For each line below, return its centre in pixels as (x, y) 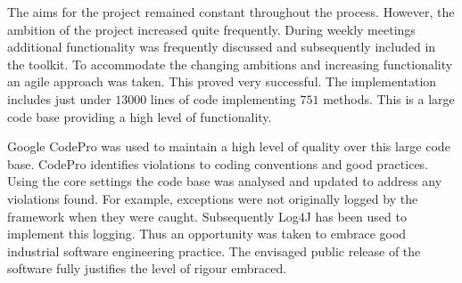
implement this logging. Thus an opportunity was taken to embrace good (207, 234)
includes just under (59, 98)
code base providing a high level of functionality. (140, 116)
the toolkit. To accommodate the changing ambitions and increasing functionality (230, 64)
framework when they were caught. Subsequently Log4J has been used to (207, 216)
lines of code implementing (223, 98)
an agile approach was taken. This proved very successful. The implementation (222, 81)
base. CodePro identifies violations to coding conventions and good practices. (218, 163)
